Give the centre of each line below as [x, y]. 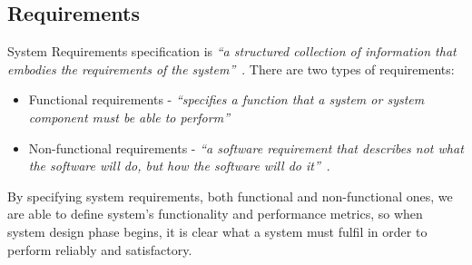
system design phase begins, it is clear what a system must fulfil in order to [217, 231]
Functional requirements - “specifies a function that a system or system [226, 99]
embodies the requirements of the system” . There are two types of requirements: [231, 69]
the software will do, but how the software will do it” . [179, 166]
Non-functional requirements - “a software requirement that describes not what [246, 147]
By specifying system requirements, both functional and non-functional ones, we [230, 196]
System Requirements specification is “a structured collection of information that [232, 51]
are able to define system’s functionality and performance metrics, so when [215, 214]
